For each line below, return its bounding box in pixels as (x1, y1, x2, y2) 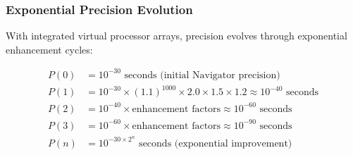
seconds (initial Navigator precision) (124, 70, 280, 80)
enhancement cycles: (6, 42, 93, 56)
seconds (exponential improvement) (139, 138, 292, 149)
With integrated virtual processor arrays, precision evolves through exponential (6, 28, 347, 43)
